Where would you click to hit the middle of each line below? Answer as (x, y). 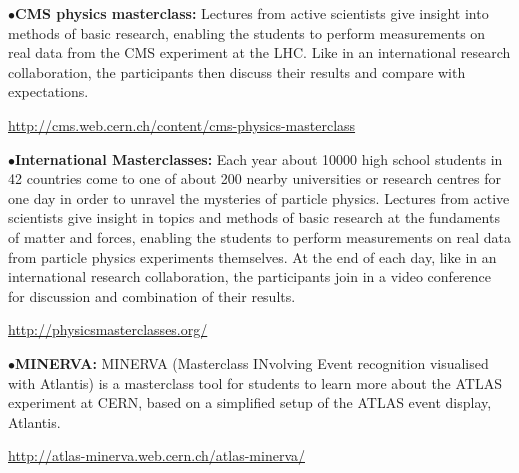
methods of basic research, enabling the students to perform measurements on (247, 32)
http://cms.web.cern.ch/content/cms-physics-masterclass (182, 124)
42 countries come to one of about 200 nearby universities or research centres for (254, 178)
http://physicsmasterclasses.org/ (108, 329)
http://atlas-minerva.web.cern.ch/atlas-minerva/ (156, 455)
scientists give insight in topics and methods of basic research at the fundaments (254, 217)
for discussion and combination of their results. (152, 295)
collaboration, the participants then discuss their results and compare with (237, 71)
